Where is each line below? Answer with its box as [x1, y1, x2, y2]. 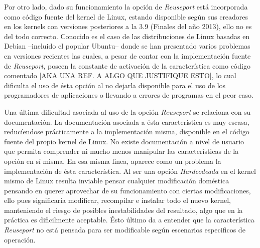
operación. [4, 234, 36, 244]
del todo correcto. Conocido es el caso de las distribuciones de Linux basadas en [4, 31, 250, 41]
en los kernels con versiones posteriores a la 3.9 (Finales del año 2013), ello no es [4, 21, 252, 32]
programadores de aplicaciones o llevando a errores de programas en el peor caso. [4, 90, 253, 100]
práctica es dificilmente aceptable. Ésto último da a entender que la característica [4, 214, 254, 225]
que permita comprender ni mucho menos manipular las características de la [4, 146, 239, 156]
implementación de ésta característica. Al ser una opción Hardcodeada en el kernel [4, 165, 256, 176]
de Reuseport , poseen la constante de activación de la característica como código [4, 60, 250, 71]
